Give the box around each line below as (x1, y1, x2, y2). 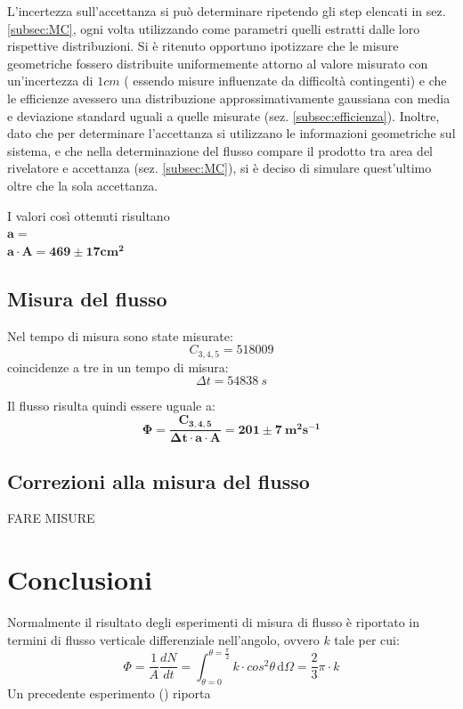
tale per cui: (334, 630, 400, 648)
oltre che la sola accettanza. (7, 175, 158, 194)
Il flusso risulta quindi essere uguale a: (7, 396, 215, 415)
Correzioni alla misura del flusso (7, 467, 310, 494)
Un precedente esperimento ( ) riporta (7, 683, 211, 702)
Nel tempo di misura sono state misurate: (7, 326, 233, 345)
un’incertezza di (7, 71, 93, 90)
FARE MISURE (7, 509, 95, 527)
